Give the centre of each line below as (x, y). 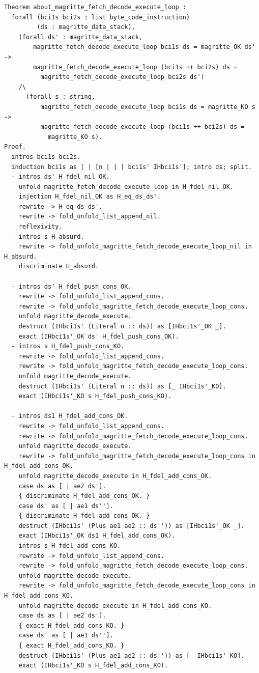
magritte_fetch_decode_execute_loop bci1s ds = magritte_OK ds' (144, 47)
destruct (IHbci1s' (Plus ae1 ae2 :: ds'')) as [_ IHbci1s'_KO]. (132, 655)
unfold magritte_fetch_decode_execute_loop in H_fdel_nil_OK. (126, 187)
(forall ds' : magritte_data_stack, (81, 37)
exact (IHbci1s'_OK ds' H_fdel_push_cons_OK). (99, 336)
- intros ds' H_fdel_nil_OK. (61, 177)
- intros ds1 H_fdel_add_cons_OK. (70, 416)
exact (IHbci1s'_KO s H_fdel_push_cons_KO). (95, 396)
